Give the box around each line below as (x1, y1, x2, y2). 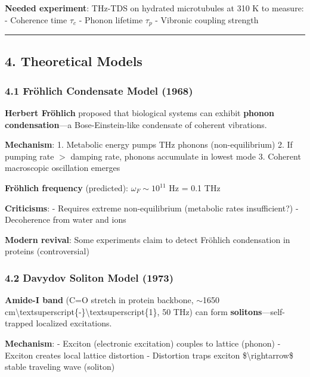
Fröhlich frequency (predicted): (5, 182, 128, 194)
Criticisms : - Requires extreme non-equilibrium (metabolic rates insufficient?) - (5, 201, 299, 214)
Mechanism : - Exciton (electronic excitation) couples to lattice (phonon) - (5, 337, 281, 349)
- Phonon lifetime (79, 13, 143, 26)
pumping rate (5, 149, 54, 162)
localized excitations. (36, 317, 112, 329)
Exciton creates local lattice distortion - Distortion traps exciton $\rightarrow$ (5, 348, 293, 361)
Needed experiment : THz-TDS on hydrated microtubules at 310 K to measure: (5, 2, 304, 14)
